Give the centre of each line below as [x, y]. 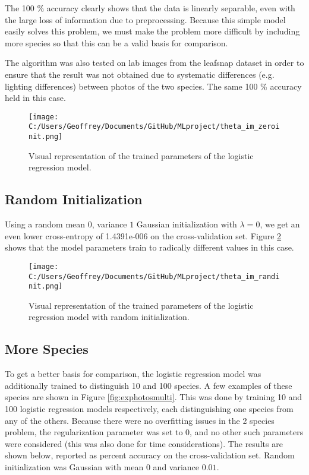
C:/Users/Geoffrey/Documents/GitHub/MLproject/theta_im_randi [154, 276]
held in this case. [35, 98]
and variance [176, 467]
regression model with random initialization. [109, 317]
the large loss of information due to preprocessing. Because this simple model [145, 19]
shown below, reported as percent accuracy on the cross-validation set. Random [150, 455]
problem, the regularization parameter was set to [94, 432]
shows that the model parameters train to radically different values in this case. [149, 247]
